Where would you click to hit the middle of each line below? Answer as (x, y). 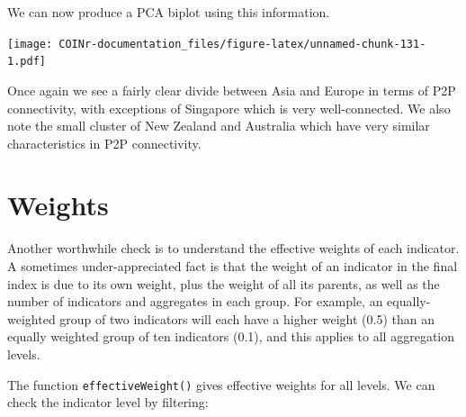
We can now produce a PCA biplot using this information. (169, 12)
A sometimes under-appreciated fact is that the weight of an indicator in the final (233, 266)
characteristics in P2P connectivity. (104, 143)
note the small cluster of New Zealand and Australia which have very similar (219, 126)
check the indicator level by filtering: (108, 402)
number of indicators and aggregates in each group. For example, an (195, 301)
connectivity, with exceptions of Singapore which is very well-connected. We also (229, 108)
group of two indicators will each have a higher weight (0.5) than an (247, 318)
